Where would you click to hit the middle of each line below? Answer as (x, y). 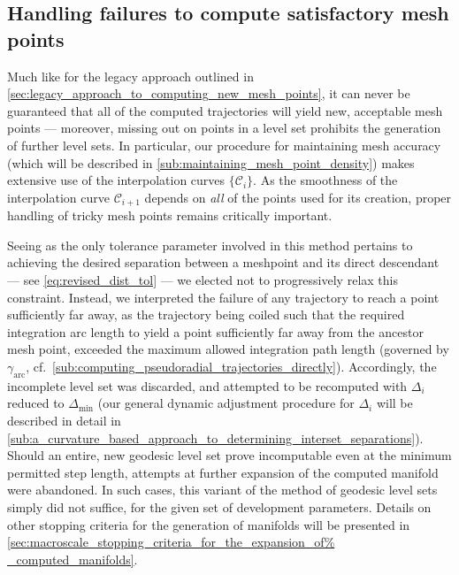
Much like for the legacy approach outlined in (130, 76)
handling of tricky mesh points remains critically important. (170, 215)
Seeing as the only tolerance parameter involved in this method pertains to (210, 245)
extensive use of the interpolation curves (116, 180)
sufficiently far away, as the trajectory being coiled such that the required (206, 314)
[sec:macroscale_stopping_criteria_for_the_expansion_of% (171, 542)
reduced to (36, 403)
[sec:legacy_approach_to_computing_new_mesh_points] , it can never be (209, 93)
